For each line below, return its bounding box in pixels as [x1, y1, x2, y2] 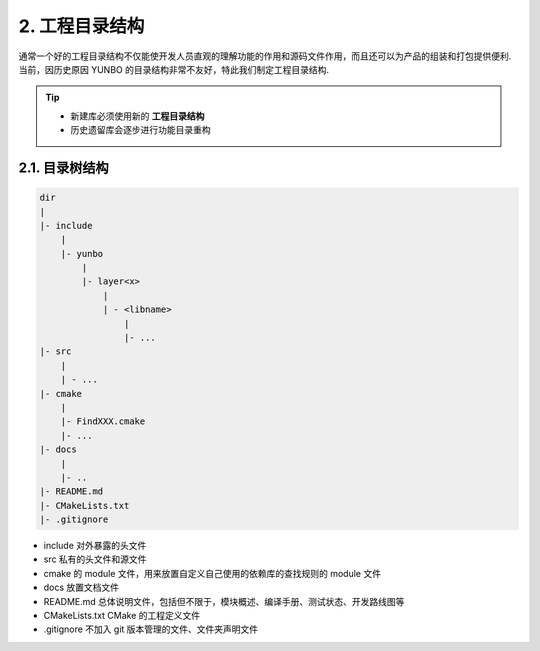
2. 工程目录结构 [18, 15, 145, 37]
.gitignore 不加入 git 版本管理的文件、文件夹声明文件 [43, 623, 259, 635]
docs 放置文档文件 [43, 581, 120, 594]
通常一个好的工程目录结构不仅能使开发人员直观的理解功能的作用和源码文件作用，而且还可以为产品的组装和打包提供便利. [18, 50, 512, 62]
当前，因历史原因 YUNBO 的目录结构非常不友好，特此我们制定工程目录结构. [18, 63, 330, 75]
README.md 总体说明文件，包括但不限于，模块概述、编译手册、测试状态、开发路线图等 [43, 595, 405, 607]
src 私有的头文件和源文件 [43, 553, 147, 565]
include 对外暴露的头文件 [43, 540, 147, 552]
